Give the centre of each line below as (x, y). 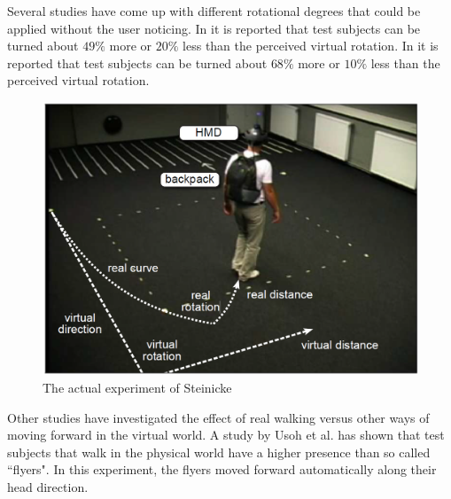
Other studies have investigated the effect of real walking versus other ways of (218, 417)
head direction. (48, 487)
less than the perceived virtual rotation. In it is (311, 46)
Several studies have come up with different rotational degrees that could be (214, 11)
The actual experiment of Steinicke (137, 388)
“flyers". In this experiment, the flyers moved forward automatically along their (222, 469)
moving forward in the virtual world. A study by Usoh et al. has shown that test (226, 435)
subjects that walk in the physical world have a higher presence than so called (219, 452)
